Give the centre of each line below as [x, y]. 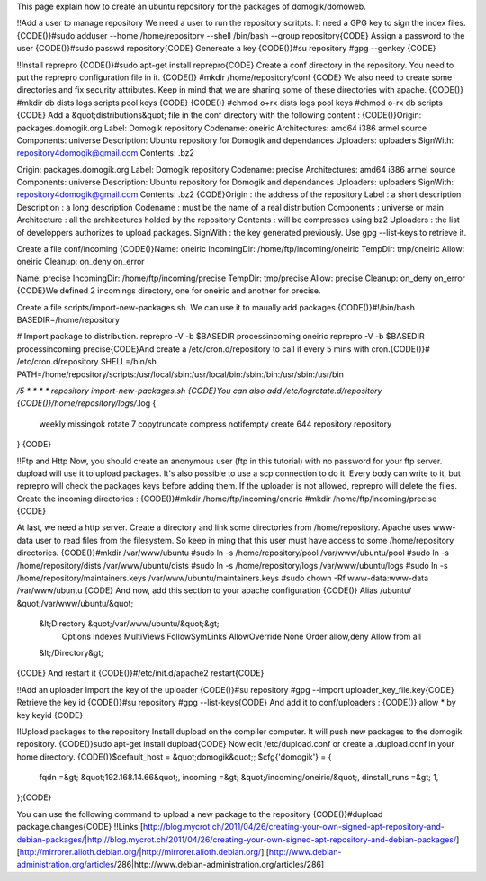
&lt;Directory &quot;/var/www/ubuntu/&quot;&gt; [129, 624]
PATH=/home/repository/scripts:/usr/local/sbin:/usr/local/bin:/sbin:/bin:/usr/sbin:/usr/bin [180, 374]
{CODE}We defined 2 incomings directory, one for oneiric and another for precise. [169, 291]
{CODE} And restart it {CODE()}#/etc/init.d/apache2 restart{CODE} [140, 673]
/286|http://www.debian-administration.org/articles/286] [219, 865]
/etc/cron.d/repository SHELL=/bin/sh [87, 362]
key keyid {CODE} [50, 715]
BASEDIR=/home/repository [68, 319]
